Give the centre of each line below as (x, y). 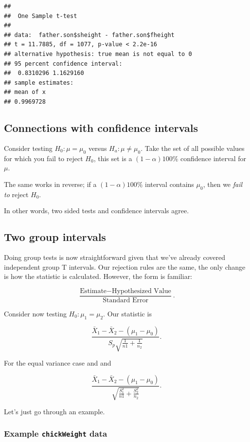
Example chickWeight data (56, 433)
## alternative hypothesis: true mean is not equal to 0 (98, 54)
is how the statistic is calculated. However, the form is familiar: (98, 276)
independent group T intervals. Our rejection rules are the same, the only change (125, 267)
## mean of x (25, 92)
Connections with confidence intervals (101, 127)
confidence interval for (213, 158)
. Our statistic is (127, 313)
